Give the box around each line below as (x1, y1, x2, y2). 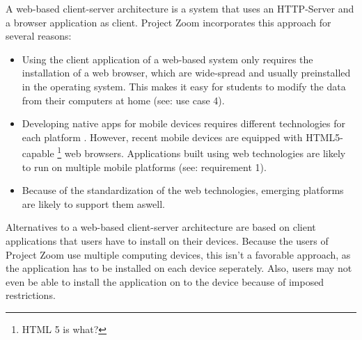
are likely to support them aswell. (22, 196, 165, 211)
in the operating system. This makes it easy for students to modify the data (22, 79, 346, 93)
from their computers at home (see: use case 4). (22, 92, 225, 107)
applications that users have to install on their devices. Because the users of (6, 233, 329, 248)
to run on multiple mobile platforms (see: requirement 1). (22, 159, 267, 174)
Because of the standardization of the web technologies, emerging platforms (22, 183, 344, 197)
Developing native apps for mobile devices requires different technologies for (22, 116, 346, 131)
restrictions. (6, 288, 56, 302)
